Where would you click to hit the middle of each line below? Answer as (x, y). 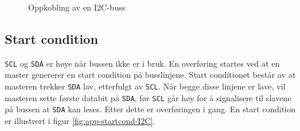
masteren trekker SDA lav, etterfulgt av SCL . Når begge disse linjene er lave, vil (145, 86)
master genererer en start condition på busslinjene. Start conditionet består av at (150, 75)
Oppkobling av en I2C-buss (77, 7)
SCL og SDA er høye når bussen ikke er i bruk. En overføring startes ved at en (142, 63)
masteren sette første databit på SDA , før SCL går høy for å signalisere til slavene (148, 97)
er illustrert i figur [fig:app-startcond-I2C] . (80, 121)
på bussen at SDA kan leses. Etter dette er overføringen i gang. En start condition (150, 109)
